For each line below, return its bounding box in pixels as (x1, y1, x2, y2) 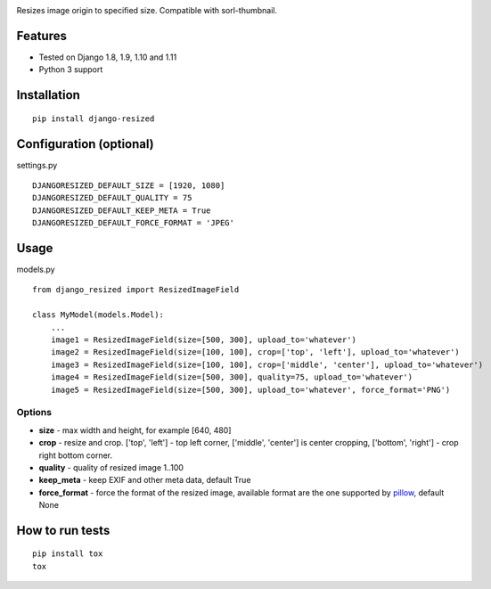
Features (16, 28, 67, 44)
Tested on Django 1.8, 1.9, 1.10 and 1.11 (38, 52, 177, 62)
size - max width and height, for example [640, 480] (38, 424, 232, 436)
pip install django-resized (32, 113, 155, 124)
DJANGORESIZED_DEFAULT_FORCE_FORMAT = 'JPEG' (32, 218, 235, 228)
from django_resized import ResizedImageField (32, 285, 240, 295)
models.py (16, 264, 55, 275)
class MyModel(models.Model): (32, 310, 165, 320)
